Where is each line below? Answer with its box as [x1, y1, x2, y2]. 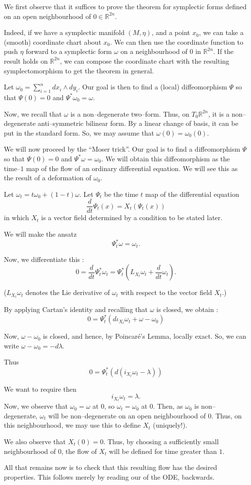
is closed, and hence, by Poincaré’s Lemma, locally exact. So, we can [43, 331, 247, 341]
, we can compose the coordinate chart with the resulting [60, 55, 230, 66]
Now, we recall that [4, 108, 62, 119]
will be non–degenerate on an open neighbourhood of [48, 410, 206, 420]
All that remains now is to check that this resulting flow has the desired [4, 462, 217, 472]
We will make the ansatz [4, 228, 77, 239]
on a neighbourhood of [120, 46, 188, 56]
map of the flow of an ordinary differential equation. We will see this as [26, 163, 238, 173]
